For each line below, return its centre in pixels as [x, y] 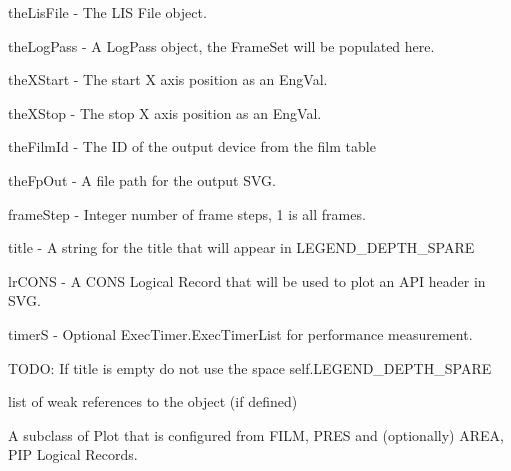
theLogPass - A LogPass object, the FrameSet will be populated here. [221, 45]
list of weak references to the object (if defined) [153, 401]
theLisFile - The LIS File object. [107, 12]
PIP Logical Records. [73, 454]
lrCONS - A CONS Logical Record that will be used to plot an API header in [247, 280]
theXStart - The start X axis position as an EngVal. [168, 79]
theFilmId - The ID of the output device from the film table [192, 146]
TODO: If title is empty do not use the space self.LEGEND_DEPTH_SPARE [250, 367]
